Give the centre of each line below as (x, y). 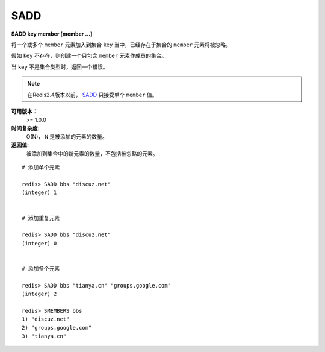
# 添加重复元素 (41, 218)
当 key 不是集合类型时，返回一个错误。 (60, 67)
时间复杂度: (25, 128)
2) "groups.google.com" (57, 328)
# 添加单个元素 (41, 168)
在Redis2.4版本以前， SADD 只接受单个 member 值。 (92, 95)
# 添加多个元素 (41, 269)
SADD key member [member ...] (52, 34)
